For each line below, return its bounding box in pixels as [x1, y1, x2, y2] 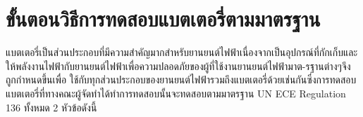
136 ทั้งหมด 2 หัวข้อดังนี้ [6, 99, 97, 114]
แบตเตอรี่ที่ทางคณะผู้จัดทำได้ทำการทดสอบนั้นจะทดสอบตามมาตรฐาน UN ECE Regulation [6, 85, 346, 100]
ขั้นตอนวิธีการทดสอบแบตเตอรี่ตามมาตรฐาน [6, 4, 321, 33]
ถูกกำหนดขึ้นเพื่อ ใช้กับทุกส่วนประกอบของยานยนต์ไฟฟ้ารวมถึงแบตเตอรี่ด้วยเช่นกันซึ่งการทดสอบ [6, 72, 357, 87]
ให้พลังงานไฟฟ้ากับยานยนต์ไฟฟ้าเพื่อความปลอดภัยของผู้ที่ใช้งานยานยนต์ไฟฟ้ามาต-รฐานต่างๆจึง [6, 58, 351, 73]
